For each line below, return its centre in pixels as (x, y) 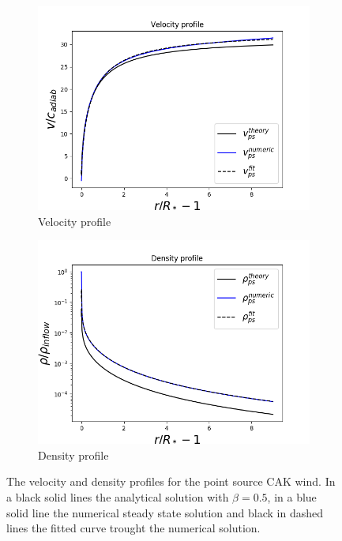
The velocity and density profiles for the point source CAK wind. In (171, 481)
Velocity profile (75, 221)
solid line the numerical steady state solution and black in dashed (165, 512)
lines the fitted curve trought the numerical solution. (133, 528)
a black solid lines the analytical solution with (118, 496)
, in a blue (292, 496)
